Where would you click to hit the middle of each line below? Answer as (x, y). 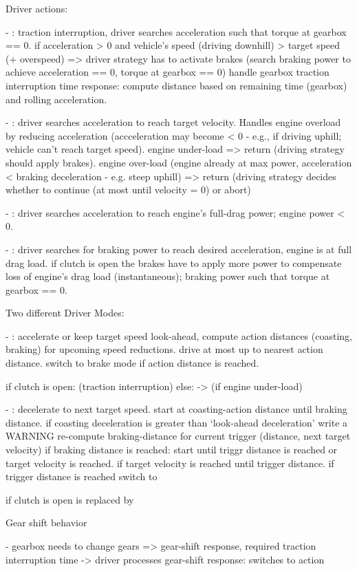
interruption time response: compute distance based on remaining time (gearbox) (176, 85)
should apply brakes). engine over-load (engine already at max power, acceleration (179, 162)
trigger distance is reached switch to (82, 476)
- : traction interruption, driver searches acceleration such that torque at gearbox (176, 31)
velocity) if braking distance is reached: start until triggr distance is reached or (172, 450)
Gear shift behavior (46, 522)
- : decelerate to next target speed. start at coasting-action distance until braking (176, 409)
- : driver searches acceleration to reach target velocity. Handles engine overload (173, 122)
